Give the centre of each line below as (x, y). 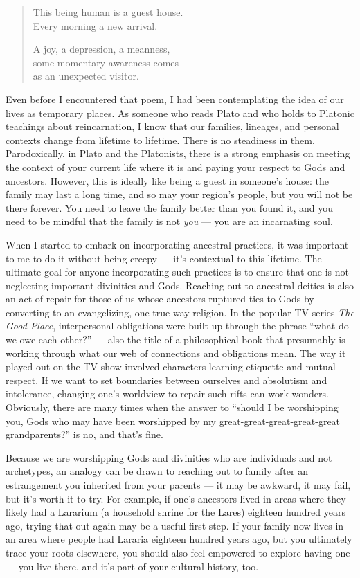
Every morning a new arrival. (95, 25)
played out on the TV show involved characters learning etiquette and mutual (171, 367)
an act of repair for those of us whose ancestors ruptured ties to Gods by (160, 299)
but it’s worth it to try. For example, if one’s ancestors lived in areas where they (176, 498)
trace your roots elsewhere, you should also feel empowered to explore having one (178, 552)
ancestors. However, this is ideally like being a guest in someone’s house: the (167, 180)
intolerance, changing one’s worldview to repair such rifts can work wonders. (167, 394)
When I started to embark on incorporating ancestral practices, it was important (177, 244)
